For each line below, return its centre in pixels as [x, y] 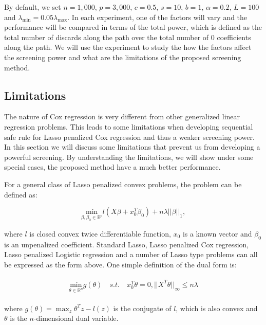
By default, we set [33, 7]
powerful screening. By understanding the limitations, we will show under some [129, 157]
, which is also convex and [217, 308]
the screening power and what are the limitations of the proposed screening [123, 57]
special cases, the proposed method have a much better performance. [112, 167]
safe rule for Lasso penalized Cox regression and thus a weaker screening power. [129, 137]
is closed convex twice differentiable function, [100, 233]
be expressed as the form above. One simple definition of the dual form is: [120, 264]
